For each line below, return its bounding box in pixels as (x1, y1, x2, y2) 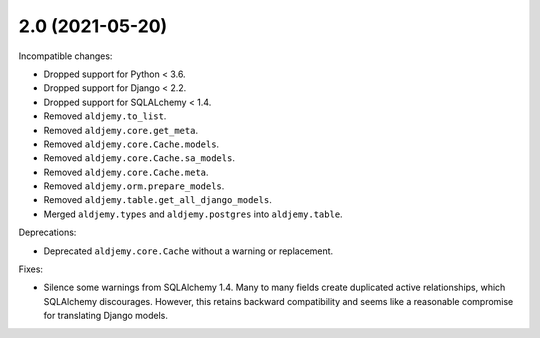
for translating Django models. (43, 310, 169, 322)
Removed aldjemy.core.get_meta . (43, 124, 199, 136)
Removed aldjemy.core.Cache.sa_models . (43, 152, 235, 164)
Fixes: (18, 263, 44, 275)
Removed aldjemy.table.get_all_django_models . (43, 194, 272, 206)
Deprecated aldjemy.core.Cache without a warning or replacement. (43, 245, 334, 257)
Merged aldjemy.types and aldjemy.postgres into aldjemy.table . (43, 208, 344, 220)
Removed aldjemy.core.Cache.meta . (43, 166, 209, 178)
